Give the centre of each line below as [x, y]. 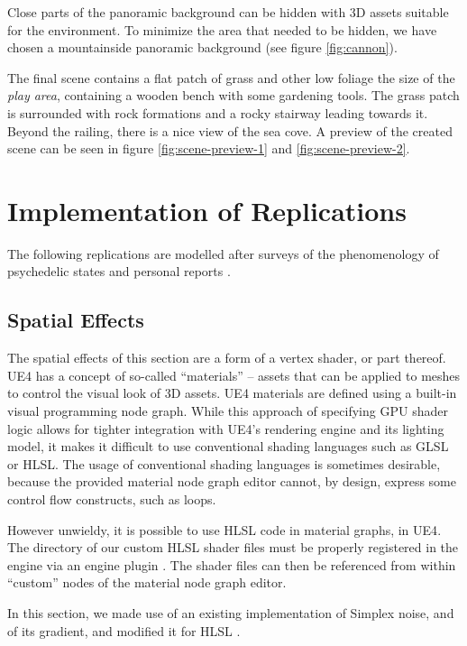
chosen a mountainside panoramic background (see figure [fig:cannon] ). [202, 47]
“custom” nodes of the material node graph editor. [147, 582]
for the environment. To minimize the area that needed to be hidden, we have [222, 29]
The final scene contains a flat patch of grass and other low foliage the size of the [231, 77]
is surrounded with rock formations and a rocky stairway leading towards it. [218, 112]
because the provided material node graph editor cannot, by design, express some [232, 481]
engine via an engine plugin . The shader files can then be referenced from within [232, 564]
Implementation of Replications [207, 210]
